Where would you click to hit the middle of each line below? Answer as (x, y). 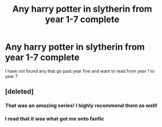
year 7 (12, 76)
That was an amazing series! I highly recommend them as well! (81, 105)
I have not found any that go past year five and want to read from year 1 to (80, 71)
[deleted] (20, 92)
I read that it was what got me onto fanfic (55, 119)
